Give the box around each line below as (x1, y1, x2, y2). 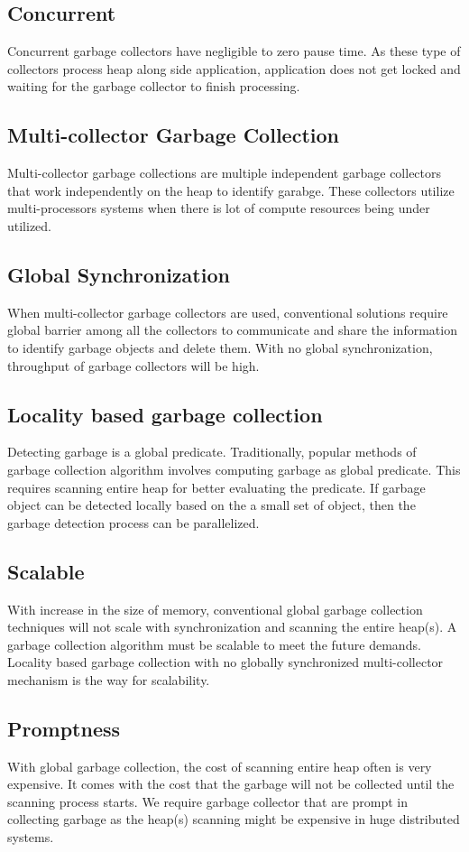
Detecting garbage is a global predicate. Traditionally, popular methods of (7, 442, 417, 461)
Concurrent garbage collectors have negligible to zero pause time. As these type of (7, 42, 461, 60)
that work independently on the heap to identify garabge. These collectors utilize (7, 181, 455, 199)
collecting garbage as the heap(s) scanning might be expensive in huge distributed (7, 810, 460, 829)
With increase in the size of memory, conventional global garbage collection (7, 599, 423, 618)
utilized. (7, 216, 52, 235)
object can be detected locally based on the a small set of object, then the (7, 495, 416, 514)
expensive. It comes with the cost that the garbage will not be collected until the (7, 774, 455, 793)
